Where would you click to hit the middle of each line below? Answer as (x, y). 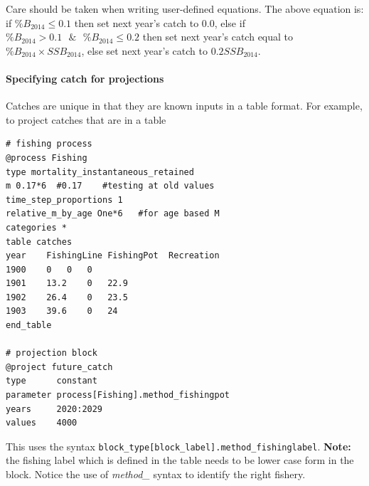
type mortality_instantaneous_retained (100, 172)
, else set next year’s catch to (145, 50)
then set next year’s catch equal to (218, 37)
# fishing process (49, 144)
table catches (39, 242)
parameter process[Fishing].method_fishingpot (118, 395)
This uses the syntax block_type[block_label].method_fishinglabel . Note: (178, 446)
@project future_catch (59, 367)
